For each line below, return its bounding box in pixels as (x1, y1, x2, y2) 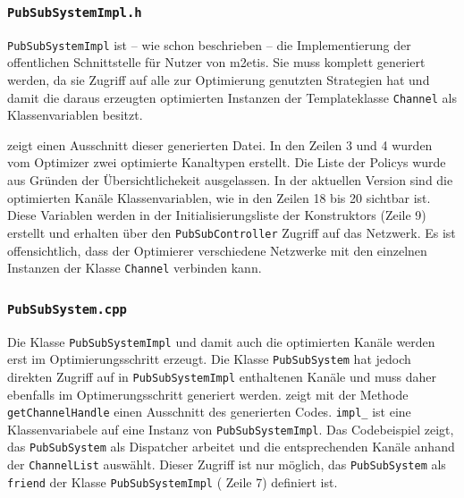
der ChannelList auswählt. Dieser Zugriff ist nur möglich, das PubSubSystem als (7, 455, 446, 474)
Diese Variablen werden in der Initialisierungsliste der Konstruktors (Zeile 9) (7, 206, 426, 224)
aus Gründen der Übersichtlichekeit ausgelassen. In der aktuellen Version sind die (7, 171, 453, 190)
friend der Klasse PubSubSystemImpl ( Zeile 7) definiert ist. (7, 472, 338, 491)
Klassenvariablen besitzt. (7, 106, 143, 124)
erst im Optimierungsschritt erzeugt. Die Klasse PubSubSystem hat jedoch (7, 350, 411, 368)
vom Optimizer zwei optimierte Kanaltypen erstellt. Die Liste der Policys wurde (7, 153, 446, 172)
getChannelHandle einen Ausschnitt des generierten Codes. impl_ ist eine (7, 402, 411, 421)
